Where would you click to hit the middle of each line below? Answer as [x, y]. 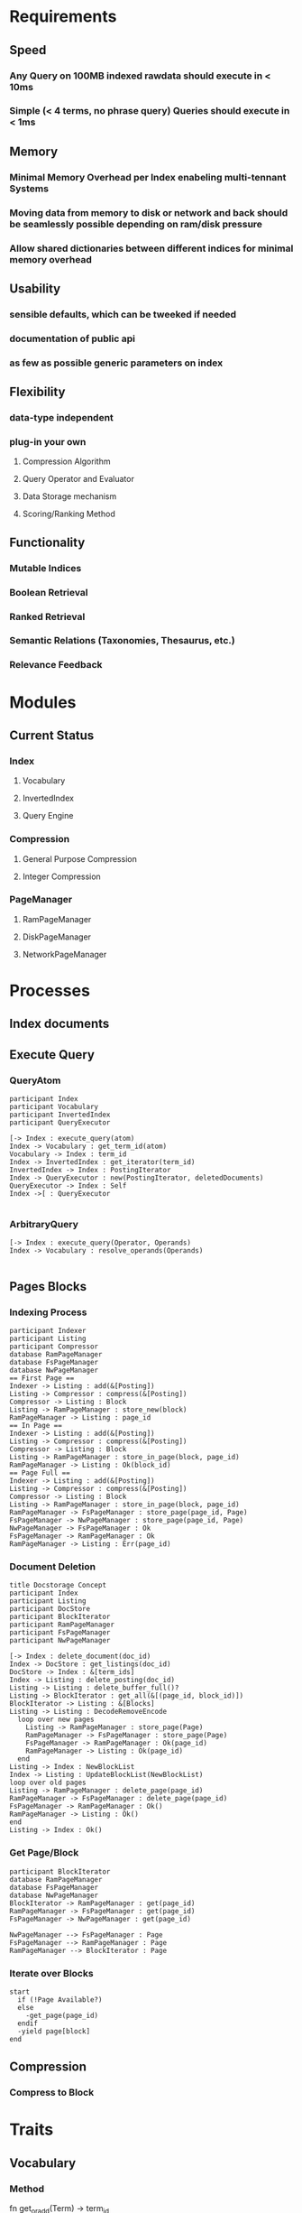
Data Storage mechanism [69, 496]
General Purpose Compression [79, 858]
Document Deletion [53, 1566]
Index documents [59, 1024]
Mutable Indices [46, 568]
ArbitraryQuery [44, 1224]
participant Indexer [48, 1331]
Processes [50, 991]
